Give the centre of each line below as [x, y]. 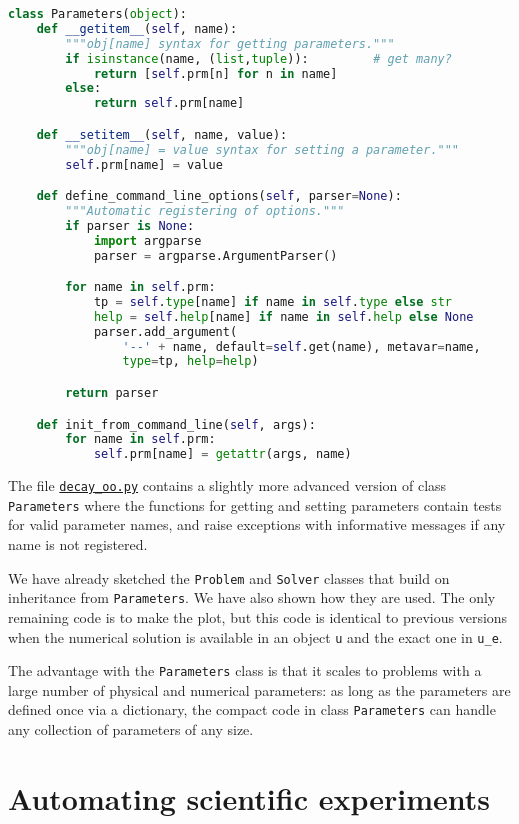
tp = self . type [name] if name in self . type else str [273, 301]
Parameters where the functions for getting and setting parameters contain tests [255, 504]
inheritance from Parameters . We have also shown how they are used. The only [252, 597]
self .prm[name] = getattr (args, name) [222, 454]
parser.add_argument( [165, 331]
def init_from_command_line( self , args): [176, 424]
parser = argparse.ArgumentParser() [215, 255]
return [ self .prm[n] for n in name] [215, 73]
